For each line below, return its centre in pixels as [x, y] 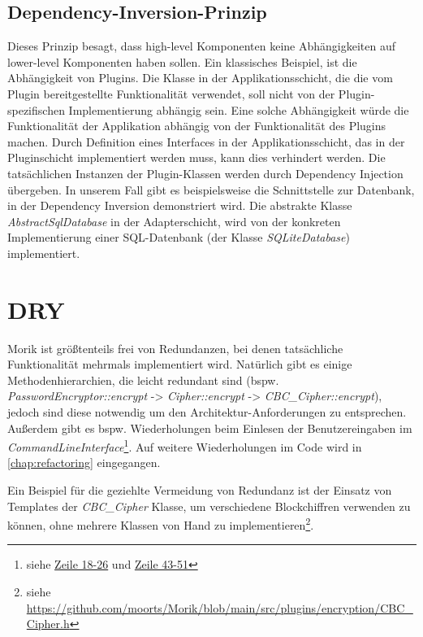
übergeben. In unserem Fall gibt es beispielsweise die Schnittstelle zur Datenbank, [211, 189]
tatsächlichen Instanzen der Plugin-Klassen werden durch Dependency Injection [205, 173]
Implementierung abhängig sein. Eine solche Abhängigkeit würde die [239, 109]
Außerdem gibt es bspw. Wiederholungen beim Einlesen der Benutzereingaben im [210, 428]
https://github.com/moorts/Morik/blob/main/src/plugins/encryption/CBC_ [220, 607]
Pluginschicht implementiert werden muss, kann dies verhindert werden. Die [196, 157]
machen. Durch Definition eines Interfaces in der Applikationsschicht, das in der [206, 141]
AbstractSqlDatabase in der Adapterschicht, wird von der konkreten [174, 221]
